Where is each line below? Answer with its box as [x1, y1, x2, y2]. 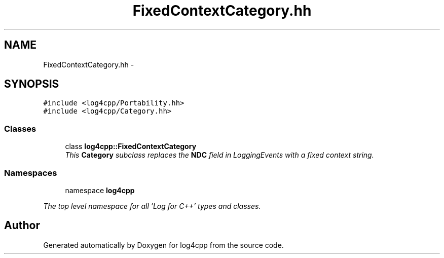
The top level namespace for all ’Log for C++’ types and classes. [43, 201, 261, 210]
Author [4, 219, 40, 232]
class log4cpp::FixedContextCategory [65, 142, 197, 151]
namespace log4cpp [65, 186, 135, 195]
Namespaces [4, 167, 57, 178]
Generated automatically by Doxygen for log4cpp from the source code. [43, 240, 284, 249]
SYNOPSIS [4, 78, 59, 91]
